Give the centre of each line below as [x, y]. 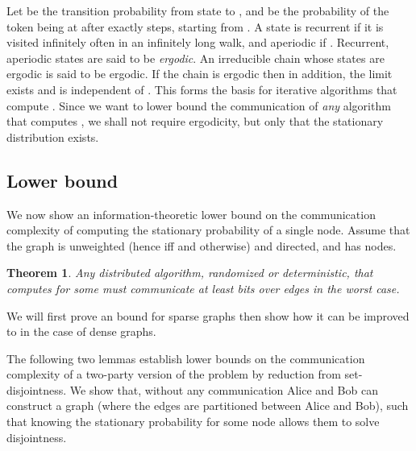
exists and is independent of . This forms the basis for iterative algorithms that [202, 89]
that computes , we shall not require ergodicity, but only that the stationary [195, 121]
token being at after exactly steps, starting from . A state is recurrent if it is [195, 26]
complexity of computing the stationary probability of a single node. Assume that [208, 230]
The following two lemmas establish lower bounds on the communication [186, 358]
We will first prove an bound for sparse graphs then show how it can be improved [208, 315]
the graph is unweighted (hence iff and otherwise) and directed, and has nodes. [202, 245]
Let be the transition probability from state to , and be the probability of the [198, 10]
